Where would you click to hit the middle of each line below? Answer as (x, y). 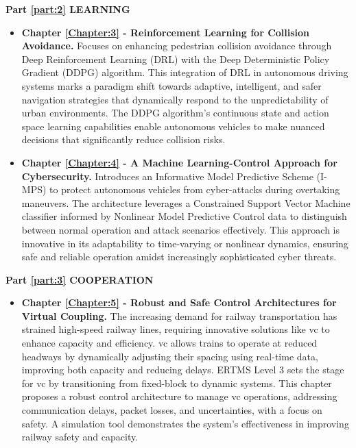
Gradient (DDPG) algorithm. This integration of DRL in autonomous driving (185, 72)
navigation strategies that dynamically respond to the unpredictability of (175, 99)
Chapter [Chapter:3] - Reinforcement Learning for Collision (166, 32)
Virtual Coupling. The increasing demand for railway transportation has (179, 315)
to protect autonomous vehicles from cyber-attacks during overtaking (195, 189)
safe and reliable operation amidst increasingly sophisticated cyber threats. (179, 257)
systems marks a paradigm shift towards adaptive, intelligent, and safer (171, 85)
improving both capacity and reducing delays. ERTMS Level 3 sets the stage (183, 370)
